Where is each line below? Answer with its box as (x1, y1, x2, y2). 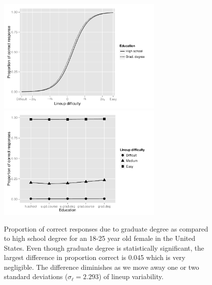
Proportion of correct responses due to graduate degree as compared (4, 223, 209, 233)
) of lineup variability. (98, 271, 164, 282)
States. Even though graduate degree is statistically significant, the (4, 242, 204, 253)
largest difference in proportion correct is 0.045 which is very (4, 252, 186, 262)
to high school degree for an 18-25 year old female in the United (4, 233, 195, 243)
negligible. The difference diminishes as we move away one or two (4, 261, 199, 272)
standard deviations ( (4, 271, 68, 282)
